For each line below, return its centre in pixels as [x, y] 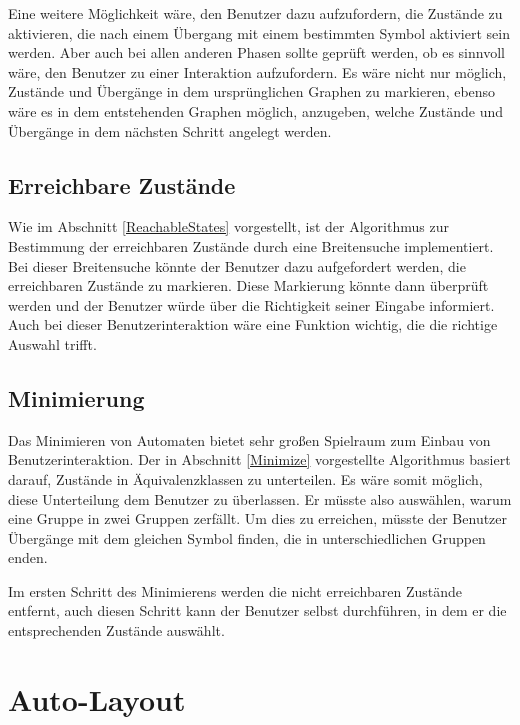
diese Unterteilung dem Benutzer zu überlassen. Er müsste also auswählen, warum [260, 498]
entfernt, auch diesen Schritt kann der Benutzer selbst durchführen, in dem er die [257, 610]
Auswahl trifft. [52, 343]
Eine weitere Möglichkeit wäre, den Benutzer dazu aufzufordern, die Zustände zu [255, 13]
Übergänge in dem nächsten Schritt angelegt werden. [170, 130]
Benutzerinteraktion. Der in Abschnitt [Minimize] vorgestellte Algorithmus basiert [259, 459]
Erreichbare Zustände [122, 184]
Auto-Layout [97, 698]
